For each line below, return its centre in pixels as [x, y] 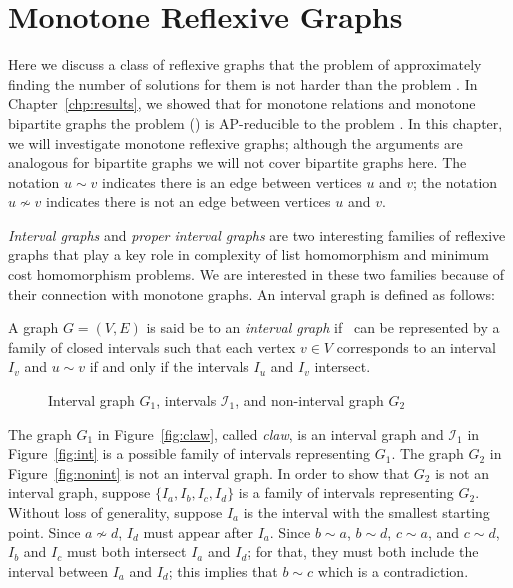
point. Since [44, 531]
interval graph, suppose [79, 492]
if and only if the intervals [169, 366]
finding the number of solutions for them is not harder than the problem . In [243, 83]
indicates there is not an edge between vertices [188, 201]
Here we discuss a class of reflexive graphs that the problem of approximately [245, 64]
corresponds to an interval [416, 346]
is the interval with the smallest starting [366, 512]
